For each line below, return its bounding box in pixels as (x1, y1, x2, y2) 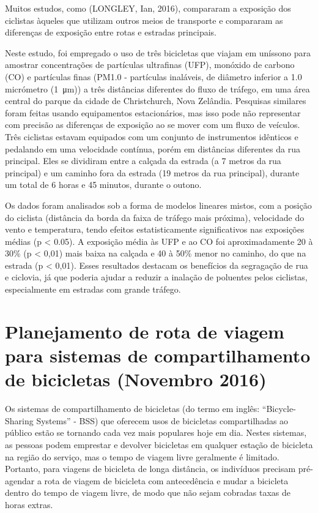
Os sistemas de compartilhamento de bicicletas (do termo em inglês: (5, 402, 260, 415)
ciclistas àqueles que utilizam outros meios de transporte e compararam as (5, 13, 283, 26)
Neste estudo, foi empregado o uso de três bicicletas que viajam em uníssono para (5, 46, 311, 59)
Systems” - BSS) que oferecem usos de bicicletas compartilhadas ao (36, 414, 289, 427)
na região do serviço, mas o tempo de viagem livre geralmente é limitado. (5, 450, 279, 463)
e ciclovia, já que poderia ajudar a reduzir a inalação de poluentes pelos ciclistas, (5, 271, 308, 283)
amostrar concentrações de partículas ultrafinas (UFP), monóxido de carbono (5, 58, 295, 71)
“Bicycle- (262, 402, 296, 415)
